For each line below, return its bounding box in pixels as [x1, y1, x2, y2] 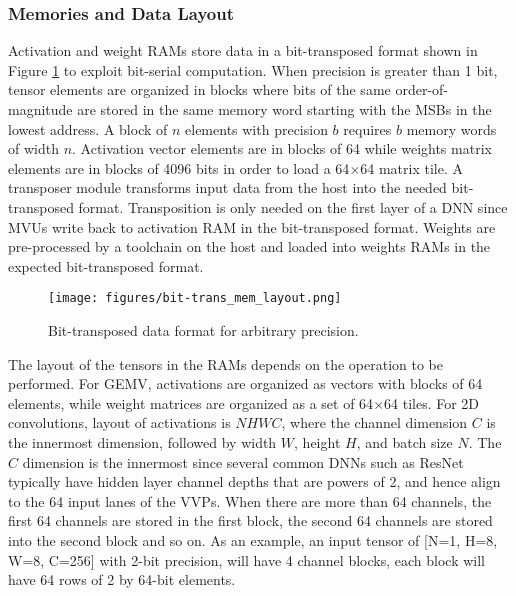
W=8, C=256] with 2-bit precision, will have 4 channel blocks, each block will [8, 549, 485, 570]
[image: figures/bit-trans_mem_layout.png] [48, 291, 342, 306]
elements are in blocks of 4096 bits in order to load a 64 [8, 157, 350, 178]
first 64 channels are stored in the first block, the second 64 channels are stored [8, 510, 493, 531]
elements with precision [185, 118, 328, 139]
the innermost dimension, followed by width [8, 431, 277, 452]
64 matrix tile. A [360, 157, 463, 178]
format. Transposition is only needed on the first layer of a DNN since [78, 196, 508, 217]
